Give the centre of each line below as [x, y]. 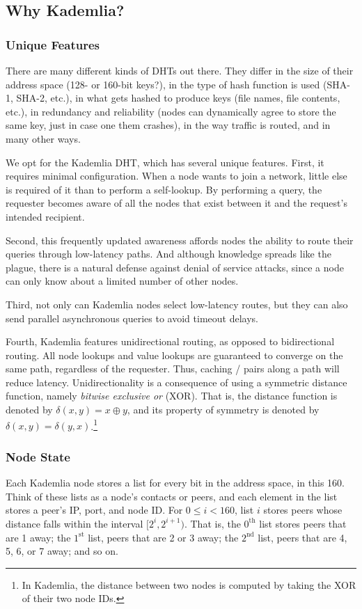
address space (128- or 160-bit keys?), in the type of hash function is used [163, 84]
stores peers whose [303, 510]
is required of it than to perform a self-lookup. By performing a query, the [164, 189]
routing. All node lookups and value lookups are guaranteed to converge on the [174, 355]
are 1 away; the [38, 537]
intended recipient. [45, 216]
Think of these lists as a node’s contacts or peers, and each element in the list [172, 496]
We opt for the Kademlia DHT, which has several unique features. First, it [165, 162]
